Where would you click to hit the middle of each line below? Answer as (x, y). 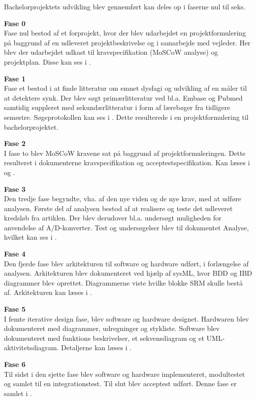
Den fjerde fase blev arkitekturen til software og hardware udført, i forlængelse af (126, 263)
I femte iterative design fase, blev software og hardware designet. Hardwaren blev (127, 318)
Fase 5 (15, 309)
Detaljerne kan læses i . (96, 347)
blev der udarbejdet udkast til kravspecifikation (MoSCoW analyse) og (111, 52)
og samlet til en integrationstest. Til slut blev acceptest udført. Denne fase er (120, 383)
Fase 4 (15, 254)
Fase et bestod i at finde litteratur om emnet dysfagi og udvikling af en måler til (126, 88)
